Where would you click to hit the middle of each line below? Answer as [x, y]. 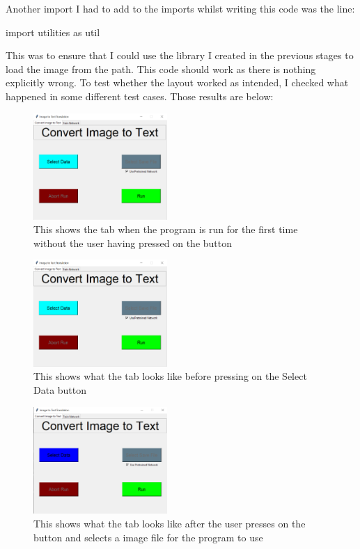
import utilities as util [53, 32]
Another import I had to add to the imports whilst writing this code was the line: [180, 8]
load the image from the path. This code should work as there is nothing [161, 69]
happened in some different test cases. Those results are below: [140, 96]
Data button [60, 389]
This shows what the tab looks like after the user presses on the [170, 524]
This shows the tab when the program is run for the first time [166, 229]
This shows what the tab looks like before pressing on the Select [170, 376]
